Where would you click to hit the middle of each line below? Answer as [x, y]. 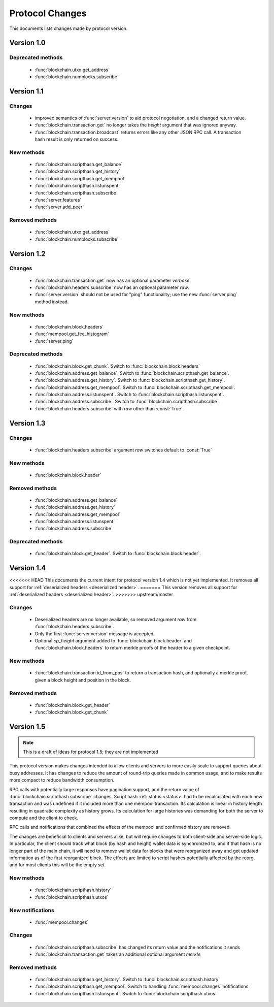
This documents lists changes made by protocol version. [68, 28]
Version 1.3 [27, 423]
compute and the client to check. [44, 818]
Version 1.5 [27, 726]
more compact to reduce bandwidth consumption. [62, 780]
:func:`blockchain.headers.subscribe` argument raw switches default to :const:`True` [124, 450]
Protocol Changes [48, 13]
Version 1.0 [27, 43]
